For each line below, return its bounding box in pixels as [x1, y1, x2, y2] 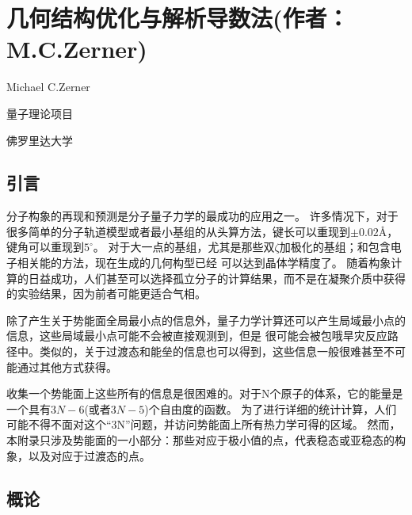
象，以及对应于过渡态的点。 [6, 447, 151, 463]
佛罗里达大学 [6, 132, 73, 148]
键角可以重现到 [6, 238, 84, 255]
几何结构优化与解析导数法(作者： [6, 2, 349, 34]
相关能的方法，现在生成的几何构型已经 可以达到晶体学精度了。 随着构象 [17, 254, 391, 271]
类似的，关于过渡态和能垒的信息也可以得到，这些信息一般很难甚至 [39, 343, 383, 360]
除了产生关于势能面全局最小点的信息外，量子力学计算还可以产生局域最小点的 [6, 311, 406, 328]
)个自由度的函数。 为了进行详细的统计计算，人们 [144, 400, 397, 417]
